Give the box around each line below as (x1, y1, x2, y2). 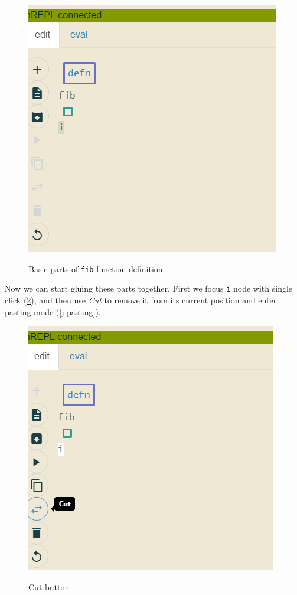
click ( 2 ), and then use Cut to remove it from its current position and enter (5, 293, 277, 306)
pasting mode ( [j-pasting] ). (5, 305, 101, 318)
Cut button (28, 580, 70, 593)
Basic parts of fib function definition (28, 262, 163, 274)
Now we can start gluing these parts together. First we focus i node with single (5, 282, 293, 295)
